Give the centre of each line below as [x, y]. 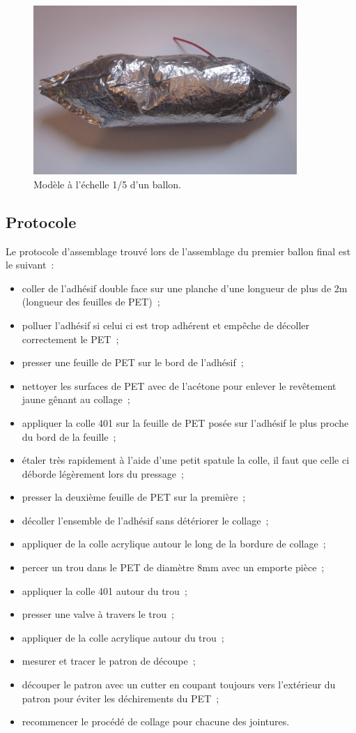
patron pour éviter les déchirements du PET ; [121, 698]
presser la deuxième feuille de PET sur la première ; [134, 497]
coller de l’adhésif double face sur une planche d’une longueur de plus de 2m [185, 288]
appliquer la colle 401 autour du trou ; [105, 590]
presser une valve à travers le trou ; [98, 614]
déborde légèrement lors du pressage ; [103, 473]
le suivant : [30, 265]
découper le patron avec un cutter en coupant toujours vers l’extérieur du [179, 685]
